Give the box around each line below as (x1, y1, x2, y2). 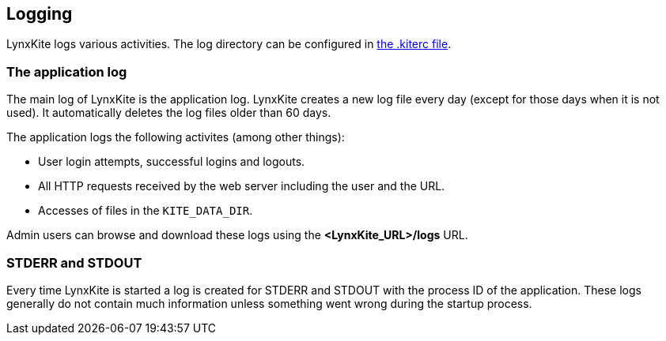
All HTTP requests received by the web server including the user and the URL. (38, 179, 445, 193)
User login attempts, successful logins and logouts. (38, 155, 305, 169)
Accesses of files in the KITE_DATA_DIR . (38, 204, 253, 218)
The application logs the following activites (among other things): (6, 130, 345, 144)
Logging (6, 4, 73, 24)
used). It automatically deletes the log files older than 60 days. (6, 106, 331, 120)
